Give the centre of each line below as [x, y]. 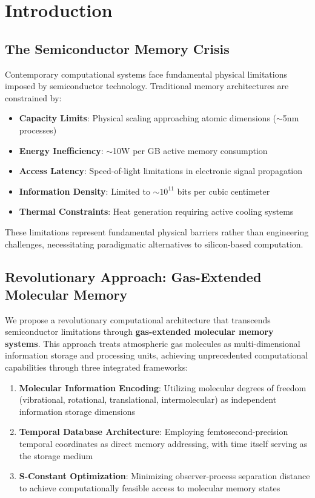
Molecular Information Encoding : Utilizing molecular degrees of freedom [163, 387]
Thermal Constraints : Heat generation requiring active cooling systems [156, 211]
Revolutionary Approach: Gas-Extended [133, 276]
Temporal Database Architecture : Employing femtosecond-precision [154, 432]
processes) [38, 130]
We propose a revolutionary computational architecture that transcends [138, 319]
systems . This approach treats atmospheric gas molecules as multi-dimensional [153, 343]
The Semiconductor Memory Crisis [117, 48]
